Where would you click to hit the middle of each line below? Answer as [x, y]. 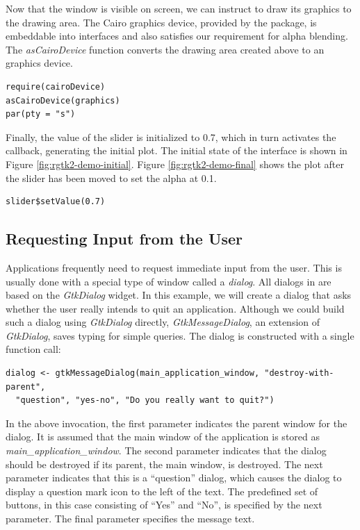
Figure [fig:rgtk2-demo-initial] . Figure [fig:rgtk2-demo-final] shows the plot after [175, 164]
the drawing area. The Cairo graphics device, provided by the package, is [161, 22]
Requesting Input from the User [124, 239]
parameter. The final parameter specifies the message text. [130, 519]
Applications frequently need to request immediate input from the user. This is [174, 267]
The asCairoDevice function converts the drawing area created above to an [165, 49]
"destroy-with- [299, 373]
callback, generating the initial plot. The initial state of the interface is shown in [177, 150]
